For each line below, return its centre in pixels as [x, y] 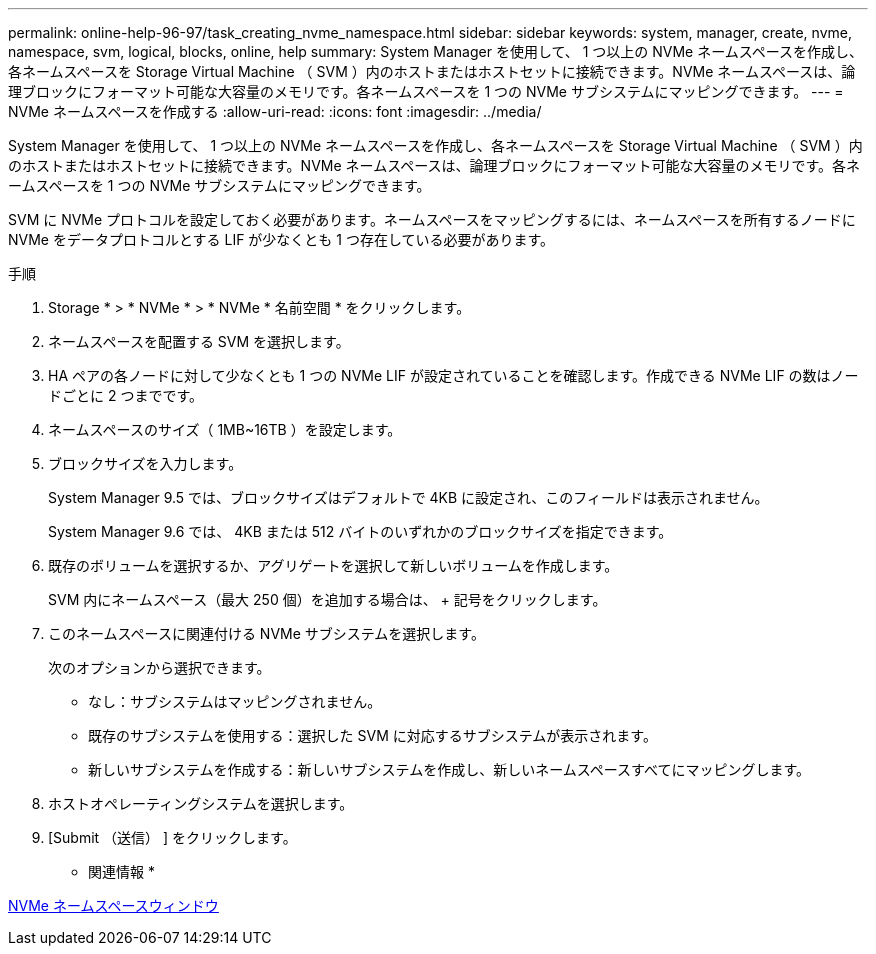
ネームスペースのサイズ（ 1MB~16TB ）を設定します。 [225, 429]
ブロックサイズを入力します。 [145, 463]
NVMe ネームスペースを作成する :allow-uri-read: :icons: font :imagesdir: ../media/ [275, 111]
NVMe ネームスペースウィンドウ [113, 905]
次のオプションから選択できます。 [159, 667]
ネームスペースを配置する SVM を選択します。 [199, 341]
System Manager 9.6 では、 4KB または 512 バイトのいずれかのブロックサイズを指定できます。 [360, 531]
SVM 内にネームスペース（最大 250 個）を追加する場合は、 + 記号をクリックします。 [327, 599]
